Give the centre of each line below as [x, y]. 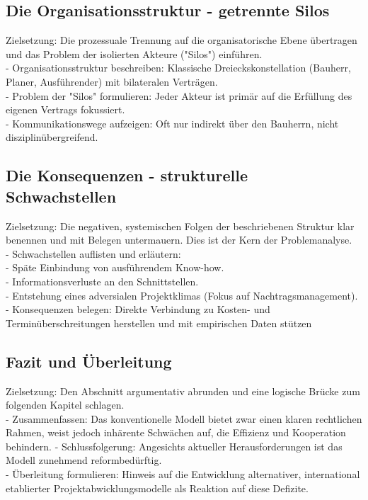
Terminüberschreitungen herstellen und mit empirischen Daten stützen [159, 323]
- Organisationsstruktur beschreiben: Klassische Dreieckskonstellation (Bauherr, [178, 68]
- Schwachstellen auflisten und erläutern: [93, 253]
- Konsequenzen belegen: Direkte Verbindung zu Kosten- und [138, 309]
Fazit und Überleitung [89, 361]
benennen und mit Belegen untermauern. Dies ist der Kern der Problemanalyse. [179, 240]
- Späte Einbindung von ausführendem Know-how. [115, 267]
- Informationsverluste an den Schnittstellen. [102, 281]
